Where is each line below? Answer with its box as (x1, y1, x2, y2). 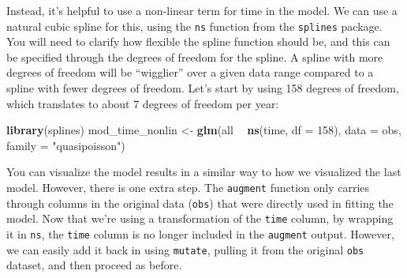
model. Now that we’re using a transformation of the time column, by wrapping (6, 210, 394, 227)
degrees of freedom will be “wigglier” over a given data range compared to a (6, 64, 374, 81)
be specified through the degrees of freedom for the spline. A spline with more (6, 48, 383, 65)
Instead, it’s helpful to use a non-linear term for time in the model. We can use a (6, 2, 398, 18)
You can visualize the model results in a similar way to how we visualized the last (6, 163, 401, 180)
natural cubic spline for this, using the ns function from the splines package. (6, 17, 383, 34)
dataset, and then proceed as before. (6, 257, 182, 273)
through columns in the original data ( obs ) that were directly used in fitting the (6, 194, 394, 211)
